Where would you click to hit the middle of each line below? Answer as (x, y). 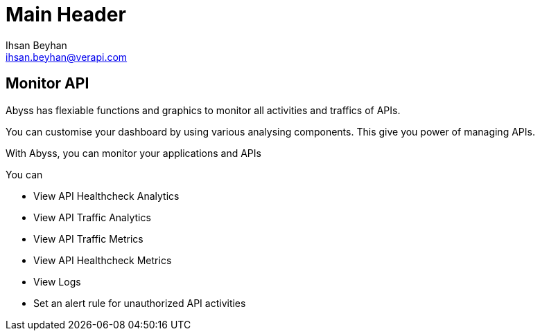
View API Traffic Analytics (92, 217)
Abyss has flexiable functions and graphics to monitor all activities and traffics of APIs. (203, 110)
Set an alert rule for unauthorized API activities (140, 303)
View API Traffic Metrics (88, 239)
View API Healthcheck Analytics (106, 196)
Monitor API (47, 84)
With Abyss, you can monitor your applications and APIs (133, 153)
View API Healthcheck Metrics (103, 260)
